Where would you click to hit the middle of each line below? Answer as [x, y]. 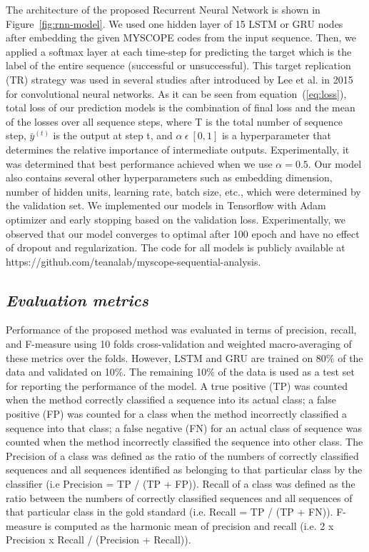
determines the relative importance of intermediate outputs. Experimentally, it [178, 149]
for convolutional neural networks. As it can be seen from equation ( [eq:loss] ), [176, 93]
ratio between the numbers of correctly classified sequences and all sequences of [179, 497]
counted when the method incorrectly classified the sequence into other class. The [184, 442]
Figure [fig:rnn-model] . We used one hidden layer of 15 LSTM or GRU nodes [175, 23]
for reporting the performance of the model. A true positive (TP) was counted [177, 385]
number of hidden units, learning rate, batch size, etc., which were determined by [183, 191]
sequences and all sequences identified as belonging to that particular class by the [184, 470]
